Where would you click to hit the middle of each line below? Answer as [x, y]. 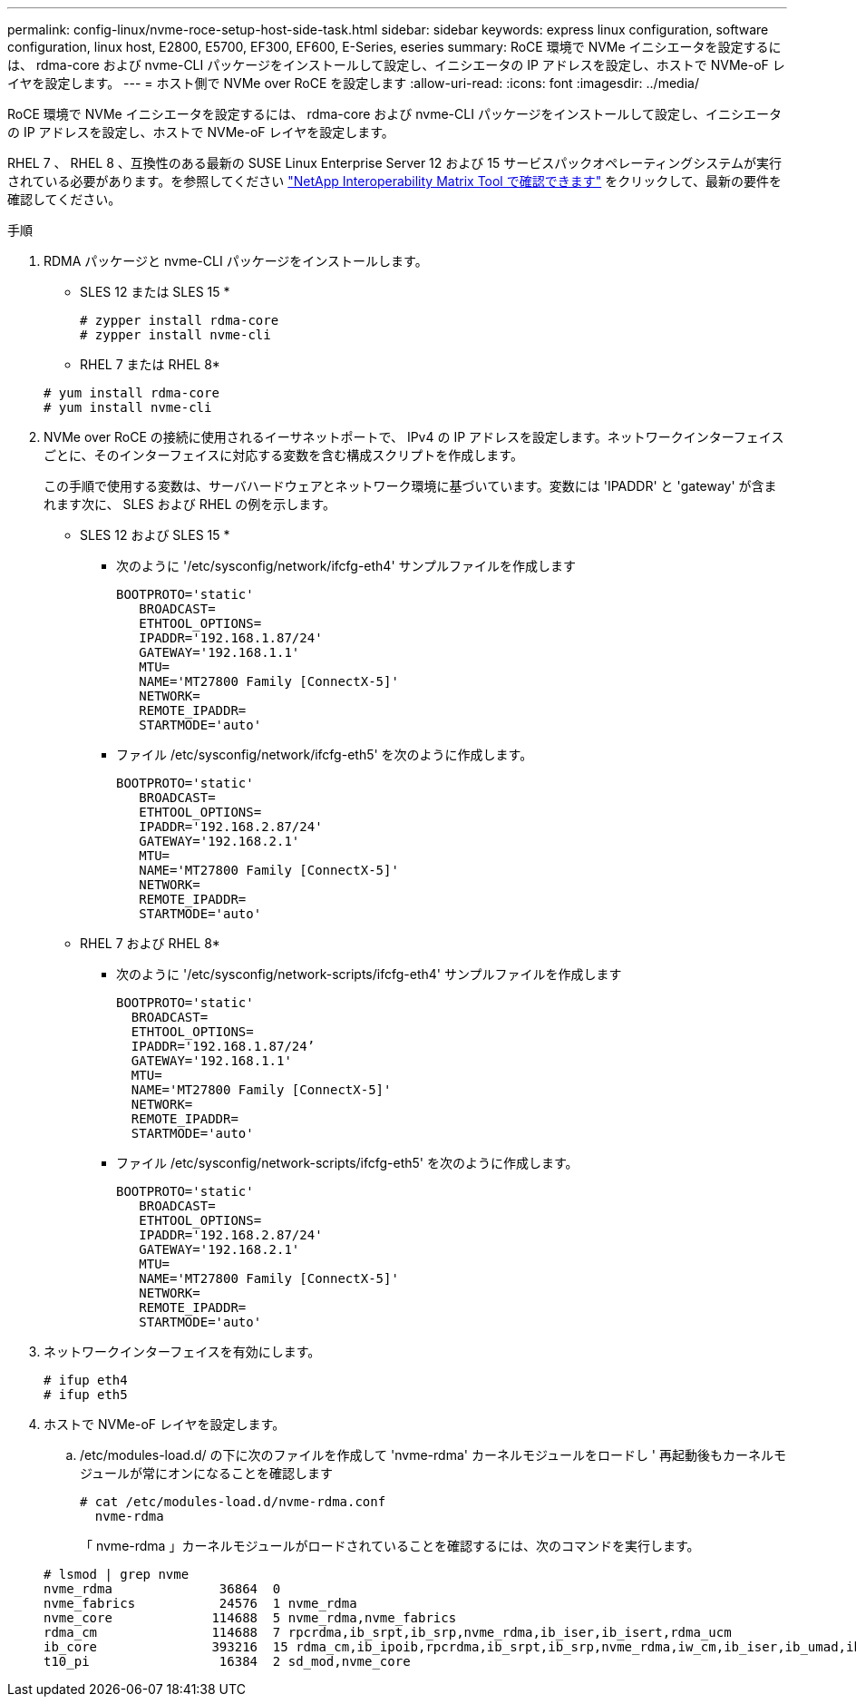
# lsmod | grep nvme [117, 1574]
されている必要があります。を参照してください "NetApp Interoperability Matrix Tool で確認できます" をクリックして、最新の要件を [395, 181]
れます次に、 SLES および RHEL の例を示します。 [190, 504]
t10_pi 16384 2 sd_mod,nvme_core [227, 1661]
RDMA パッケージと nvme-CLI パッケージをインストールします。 [236, 261]
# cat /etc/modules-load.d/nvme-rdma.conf [233, 1502]
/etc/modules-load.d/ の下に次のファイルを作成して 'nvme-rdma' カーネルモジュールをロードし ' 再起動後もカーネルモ [433, 1455]
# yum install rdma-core [131, 393]
